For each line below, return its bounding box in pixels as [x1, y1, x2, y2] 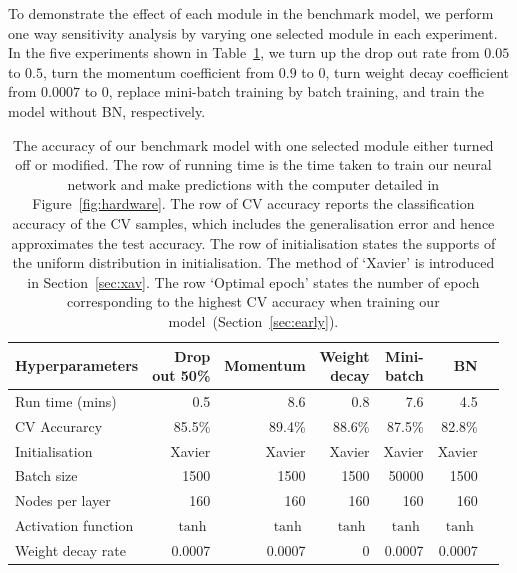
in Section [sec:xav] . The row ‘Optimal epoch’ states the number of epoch [27, 271, 480, 292]
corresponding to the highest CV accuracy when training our [67, 291, 440, 312]
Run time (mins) [15, 390, 117, 411]
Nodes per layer [15, 490, 111, 511]
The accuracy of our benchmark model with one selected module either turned [13, 134, 494, 155]
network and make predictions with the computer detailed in [67, 173, 440, 194]
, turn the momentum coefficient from [43, 61, 275, 82]
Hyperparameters [15, 355, 139, 376]
